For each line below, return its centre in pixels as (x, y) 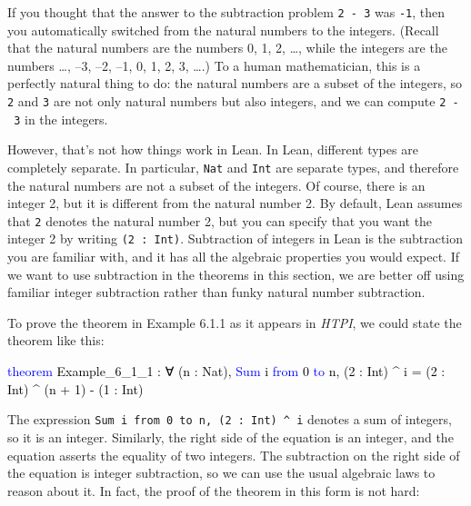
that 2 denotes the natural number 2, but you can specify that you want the (220, 220)
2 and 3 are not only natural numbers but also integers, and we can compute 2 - (233, 101)
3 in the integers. (61, 119)
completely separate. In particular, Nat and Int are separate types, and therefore (233, 167)
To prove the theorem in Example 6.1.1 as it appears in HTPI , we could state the (235, 322)
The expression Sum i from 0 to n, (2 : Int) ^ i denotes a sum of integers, (230, 419)
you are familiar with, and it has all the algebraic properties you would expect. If (233, 257)
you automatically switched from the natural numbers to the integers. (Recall (223, 30)
